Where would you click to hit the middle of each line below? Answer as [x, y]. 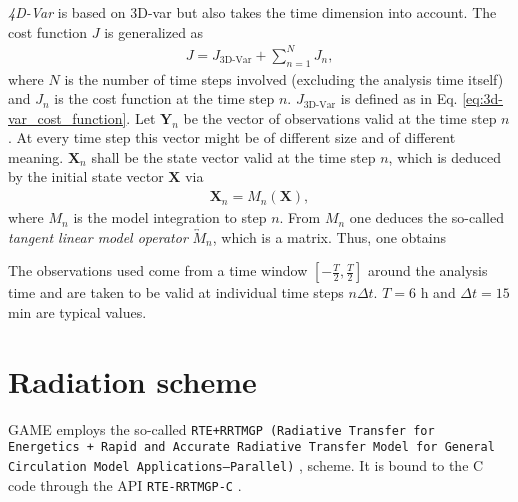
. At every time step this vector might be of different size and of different [232, 137]
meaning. [36, 156]
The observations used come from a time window [158, 270]
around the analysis [427, 270]
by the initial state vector [86, 176]
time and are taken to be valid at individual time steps [176, 292]
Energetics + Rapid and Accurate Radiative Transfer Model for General [251, 447]
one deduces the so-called [426, 217]
